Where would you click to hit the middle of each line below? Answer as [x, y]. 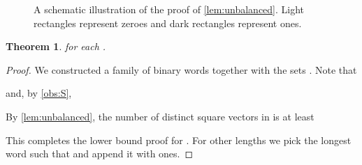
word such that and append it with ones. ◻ [100, 154]
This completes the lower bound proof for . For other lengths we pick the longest [179, 140]
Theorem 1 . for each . [56, 46]
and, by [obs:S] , [39, 93]
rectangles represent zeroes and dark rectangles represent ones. [168, 23]
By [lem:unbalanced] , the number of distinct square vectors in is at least [160, 116]
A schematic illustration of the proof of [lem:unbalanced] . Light [169, 9]
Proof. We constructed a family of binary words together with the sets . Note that [181, 69]
